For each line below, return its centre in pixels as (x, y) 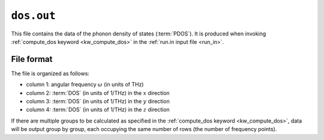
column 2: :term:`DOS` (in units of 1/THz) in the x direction (98, 93)
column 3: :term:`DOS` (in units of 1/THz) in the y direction (98, 102)
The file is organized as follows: (50, 73)
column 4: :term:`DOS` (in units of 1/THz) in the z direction (98, 110)
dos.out (34, 16)
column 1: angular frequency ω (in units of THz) (85, 85)
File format (32, 59)
